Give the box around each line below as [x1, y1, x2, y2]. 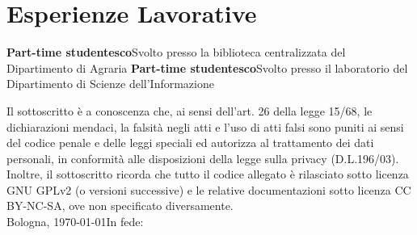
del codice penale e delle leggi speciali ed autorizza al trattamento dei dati [6, 134, 374, 151]
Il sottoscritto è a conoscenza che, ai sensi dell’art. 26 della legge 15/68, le [6, 102, 373, 119]
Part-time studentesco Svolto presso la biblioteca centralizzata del [6, 44, 346, 61]
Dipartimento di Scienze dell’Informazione [6, 75, 214, 92]
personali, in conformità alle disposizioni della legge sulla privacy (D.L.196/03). [6, 149, 399, 166]
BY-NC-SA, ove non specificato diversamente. [6, 197, 234, 214]
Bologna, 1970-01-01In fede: [6, 213, 144, 230]
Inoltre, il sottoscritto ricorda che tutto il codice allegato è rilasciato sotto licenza [6, 166, 409, 183]
